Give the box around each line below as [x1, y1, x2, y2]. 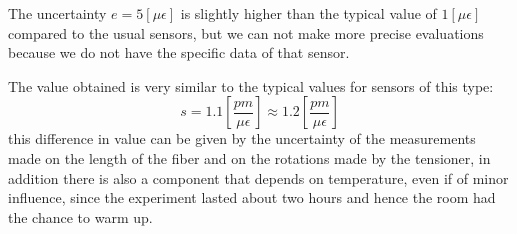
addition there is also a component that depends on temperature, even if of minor [8, 167, 509, 188]
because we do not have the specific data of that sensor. [8, 42, 350, 63]
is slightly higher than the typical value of [180, 3, 437, 23]
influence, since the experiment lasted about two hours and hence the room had [8, 187, 496, 208]
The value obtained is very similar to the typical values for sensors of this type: [8, 75, 494, 96]
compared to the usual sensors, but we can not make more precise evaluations [8, 22, 484, 43]
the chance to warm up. [8, 206, 153, 227]
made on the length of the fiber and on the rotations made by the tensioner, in [8, 147, 491, 168]
